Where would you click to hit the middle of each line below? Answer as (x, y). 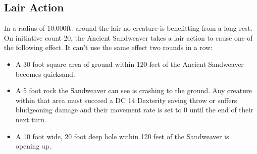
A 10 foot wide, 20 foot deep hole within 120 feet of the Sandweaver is (122, 136)
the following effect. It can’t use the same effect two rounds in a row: (108, 47)
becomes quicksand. (45, 74)
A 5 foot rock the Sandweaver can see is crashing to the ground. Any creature (134, 90)
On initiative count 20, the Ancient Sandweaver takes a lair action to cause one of (128, 37)
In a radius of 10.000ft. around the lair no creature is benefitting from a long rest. (128, 28)
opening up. (33, 146)
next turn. (31, 119)
